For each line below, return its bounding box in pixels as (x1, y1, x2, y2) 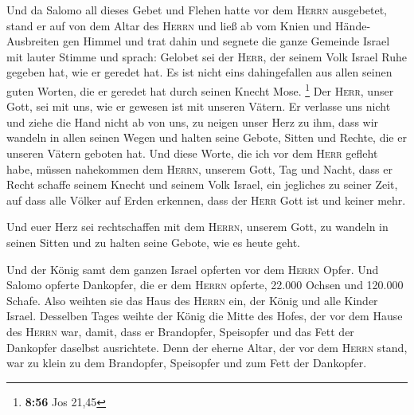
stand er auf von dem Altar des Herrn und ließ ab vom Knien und (6, 17, 332, 33)
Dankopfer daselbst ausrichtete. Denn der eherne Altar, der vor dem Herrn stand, (6, 339, 408, 355)
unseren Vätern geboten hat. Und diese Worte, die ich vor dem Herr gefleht (6, 145, 378, 161)
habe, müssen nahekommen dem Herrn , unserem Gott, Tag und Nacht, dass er (6, 160, 393, 177)
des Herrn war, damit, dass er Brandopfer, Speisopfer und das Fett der (6, 323, 354, 339)
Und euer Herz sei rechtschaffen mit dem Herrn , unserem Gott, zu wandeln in (6, 218, 389, 235)
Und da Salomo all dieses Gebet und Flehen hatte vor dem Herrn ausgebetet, (6, 2, 387, 18)
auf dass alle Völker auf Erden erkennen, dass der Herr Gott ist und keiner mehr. (6, 191, 406, 208)
